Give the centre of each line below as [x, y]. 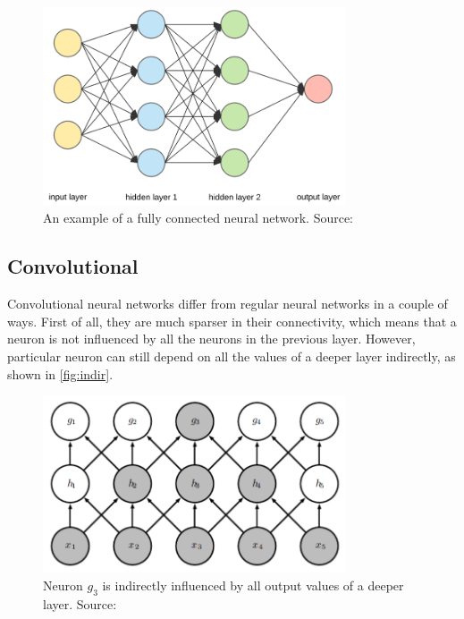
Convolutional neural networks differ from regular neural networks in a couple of [228, 304]
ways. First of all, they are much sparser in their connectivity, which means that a [232, 321]
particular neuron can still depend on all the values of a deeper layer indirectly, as [232, 356]
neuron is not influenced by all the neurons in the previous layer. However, [211, 339]
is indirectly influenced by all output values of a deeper [253, 585]
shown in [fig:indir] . [60, 373]
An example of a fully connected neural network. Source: [198, 218]
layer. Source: [80, 603]
